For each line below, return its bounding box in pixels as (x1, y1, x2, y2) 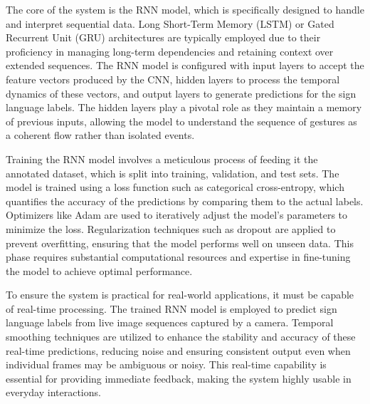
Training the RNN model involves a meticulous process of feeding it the (6, 151, 318, 166)
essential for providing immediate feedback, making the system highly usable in (6, 371, 351, 385)
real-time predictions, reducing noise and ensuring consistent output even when (6, 343, 351, 358)
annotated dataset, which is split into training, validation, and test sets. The (6, 165, 339, 180)
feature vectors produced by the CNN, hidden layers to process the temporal (6, 71, 340, 86)
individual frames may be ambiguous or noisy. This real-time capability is (6, 357, 327, 372)
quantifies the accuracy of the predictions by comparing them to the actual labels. (6, 193, 364, 208)
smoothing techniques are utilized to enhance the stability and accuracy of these (6, 329, 356, 344)
